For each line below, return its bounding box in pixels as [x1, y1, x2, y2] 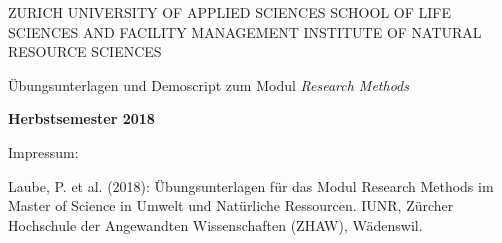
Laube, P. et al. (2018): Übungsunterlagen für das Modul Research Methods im [8, 175, 494, 196]
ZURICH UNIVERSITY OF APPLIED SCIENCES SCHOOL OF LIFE [8, 2, 451, 22]
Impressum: [8, 141, 79, 162]
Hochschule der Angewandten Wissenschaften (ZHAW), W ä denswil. [8, 214, 423, 235]
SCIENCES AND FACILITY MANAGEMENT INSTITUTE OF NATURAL [8, 21, 482, 42]
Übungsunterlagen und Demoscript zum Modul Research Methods [8, 74, 409, 95]
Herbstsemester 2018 [8, 108, 155, 129]
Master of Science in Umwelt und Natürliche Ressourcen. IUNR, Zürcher [8, 195, 454, 216]
